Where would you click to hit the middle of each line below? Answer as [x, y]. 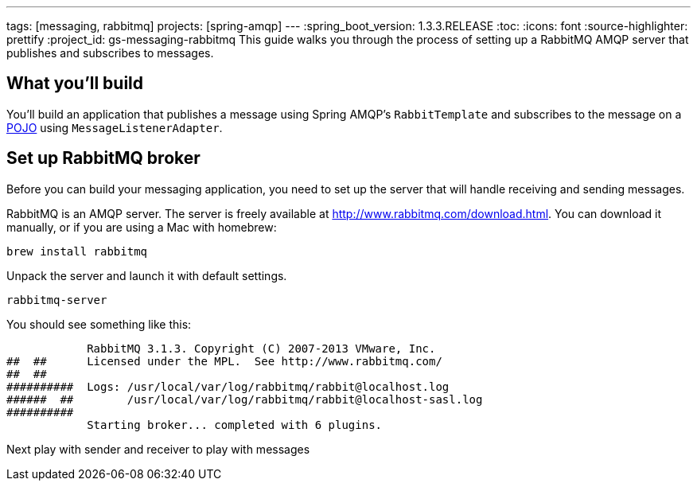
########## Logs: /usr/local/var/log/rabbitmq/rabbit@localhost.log [228, 386]
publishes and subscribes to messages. [110, 53]
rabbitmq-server [57, 300]
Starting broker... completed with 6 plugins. [235, 425]
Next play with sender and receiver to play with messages [158, 449]
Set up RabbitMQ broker [103, 158]
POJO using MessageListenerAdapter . [115, 127]
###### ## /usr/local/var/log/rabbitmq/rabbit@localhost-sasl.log [245, 399]
